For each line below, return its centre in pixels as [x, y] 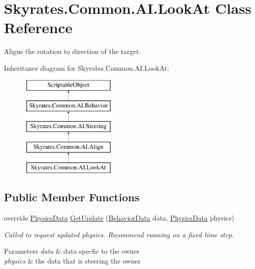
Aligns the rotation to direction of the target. [73, 51]
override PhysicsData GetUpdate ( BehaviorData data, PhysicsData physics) [119, 218]
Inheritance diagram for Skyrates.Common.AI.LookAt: [87, 67]
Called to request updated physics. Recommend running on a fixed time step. [119, 234]
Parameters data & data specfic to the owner [72, 251]
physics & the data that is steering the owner [72, 261]
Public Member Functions [72, 197]
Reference [38, 27]
